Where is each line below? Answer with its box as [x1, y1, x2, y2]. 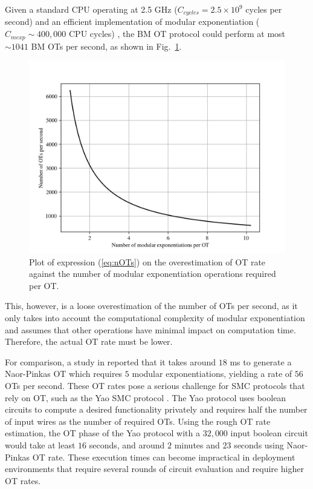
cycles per [245, 3, 282, 15]
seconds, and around [89, 439, 165, 451]
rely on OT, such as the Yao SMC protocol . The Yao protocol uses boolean [5, 391, 286, 404]
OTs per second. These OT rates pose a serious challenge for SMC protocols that [5, 379, 305, 392]
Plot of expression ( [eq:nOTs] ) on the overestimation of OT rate [29, 255, 266, 268]
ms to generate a [230, 355, 292, 368]
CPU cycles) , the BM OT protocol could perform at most [69, 27, 286, 40]
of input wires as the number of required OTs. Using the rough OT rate [5, 414, 271, 427]
